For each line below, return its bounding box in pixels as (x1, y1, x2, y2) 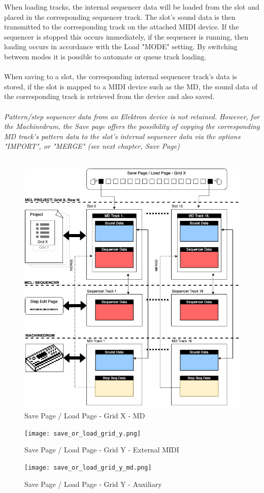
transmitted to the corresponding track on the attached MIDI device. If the (4, 21, 239, 32)
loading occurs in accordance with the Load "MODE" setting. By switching (4, 41, 238, 52)
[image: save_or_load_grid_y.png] (24, 430, 141, 437)
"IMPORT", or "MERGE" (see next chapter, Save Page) (4, 141, 180, 151)
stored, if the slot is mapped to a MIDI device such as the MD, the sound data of (4, 81, 258, 91)
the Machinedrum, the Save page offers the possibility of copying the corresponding (4, 121, 260, 132)
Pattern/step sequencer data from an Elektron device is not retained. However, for (4, 111, 259, 121)
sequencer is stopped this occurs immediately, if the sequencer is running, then (4, 31, 248, 42)
